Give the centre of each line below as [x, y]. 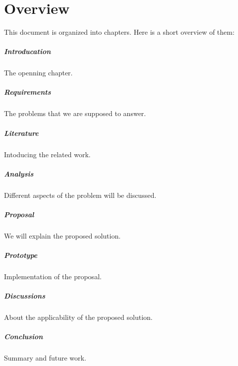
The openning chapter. [38, 73]
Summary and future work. [45, 358]
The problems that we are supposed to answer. [75, 113]
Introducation [28, 51]
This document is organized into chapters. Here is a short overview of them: [119, 32]
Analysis [19, 173]
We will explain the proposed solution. [62, 235]
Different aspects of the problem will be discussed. [80, 195]
